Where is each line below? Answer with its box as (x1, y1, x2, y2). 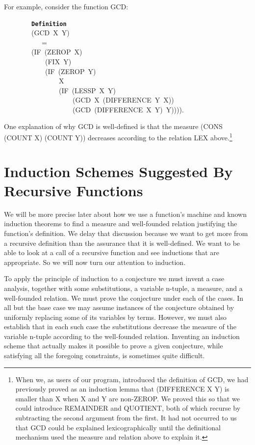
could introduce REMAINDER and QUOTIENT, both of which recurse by (15, 403, 241, 413)
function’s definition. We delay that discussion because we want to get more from (4, 228, 248, 238)
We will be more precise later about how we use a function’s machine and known (4, 209, 247, 219)
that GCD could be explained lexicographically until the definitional (15, 422, 221, 432)
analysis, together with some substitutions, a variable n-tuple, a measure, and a (4, 283, 243, 293)
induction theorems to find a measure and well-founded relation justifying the (4, 218, 237, 229)
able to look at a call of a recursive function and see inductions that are (4, 247, 220, 258)
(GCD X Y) (31, 27, 70, 38)
